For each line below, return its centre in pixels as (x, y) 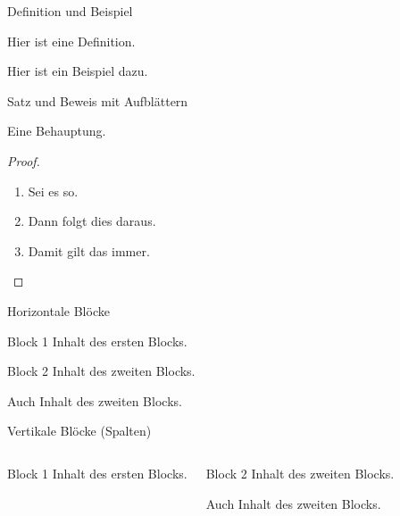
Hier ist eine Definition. (71, 41)
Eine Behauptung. (57, 131)
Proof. (24, 160)
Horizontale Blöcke (58, 310)
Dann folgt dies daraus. (92, 221)
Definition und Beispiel (70, 11)
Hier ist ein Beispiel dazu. (78, 71)
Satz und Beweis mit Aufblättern (98, 100)
